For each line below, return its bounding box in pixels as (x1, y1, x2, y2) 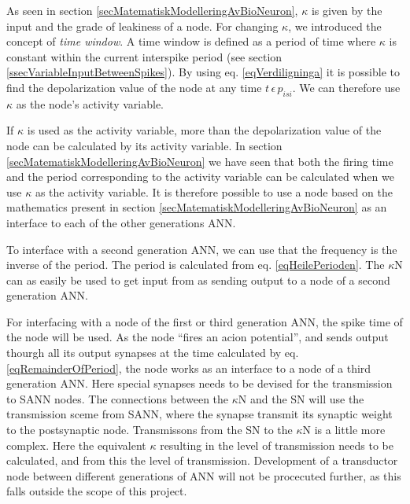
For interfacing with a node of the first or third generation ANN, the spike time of (6, 313, 403, 329)
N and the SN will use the (238, 390, 364, 407)
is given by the (311, 2, 382, 18)
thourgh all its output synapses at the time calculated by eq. (6, 344, 299, 361)
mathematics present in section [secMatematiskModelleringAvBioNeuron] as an (6, 199, 387, 215)
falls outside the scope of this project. (6, 483, 187, 499)
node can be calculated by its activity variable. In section (6, 137, 283, 153)
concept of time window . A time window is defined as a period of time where (6, 33, 376, 50)
